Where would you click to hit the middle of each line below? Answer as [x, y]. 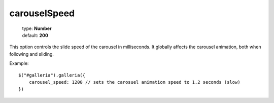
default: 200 [35, 35]
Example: [19, 63]
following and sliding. [32, 54]
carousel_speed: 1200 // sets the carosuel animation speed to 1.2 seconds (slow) [134, 82]
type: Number [37, 28]
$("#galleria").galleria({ [52, 75]
